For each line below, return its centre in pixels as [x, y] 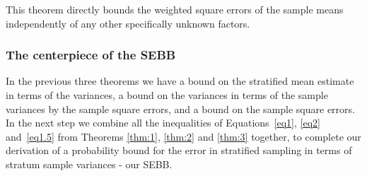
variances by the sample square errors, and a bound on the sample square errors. [180, 108]
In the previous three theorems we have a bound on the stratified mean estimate [180, 81]
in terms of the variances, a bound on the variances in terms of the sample [167, 95]
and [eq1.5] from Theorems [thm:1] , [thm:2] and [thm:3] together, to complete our [183, 136]
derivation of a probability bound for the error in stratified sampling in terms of [179, 150]
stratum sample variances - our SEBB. [89, 164]
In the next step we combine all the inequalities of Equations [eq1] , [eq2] [163, 123]
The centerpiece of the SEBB [91, 55]
